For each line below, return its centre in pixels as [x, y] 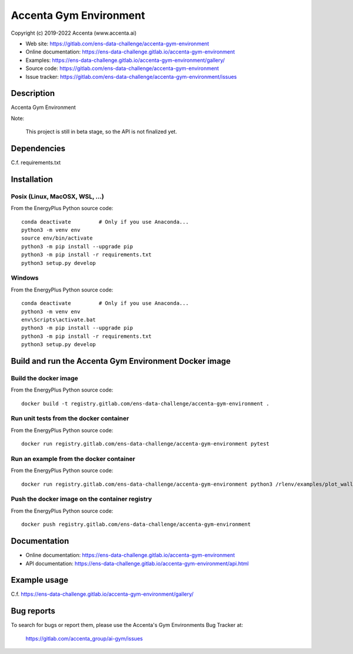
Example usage [40, 580]
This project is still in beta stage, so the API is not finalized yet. [101, 132]
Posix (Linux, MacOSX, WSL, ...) [57, 196]
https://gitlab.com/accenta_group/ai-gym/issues [84, 638]
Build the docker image [45, 378]
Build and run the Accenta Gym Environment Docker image [121, 361]
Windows [25, 278]
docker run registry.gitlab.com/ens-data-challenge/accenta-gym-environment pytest [146, 444]
